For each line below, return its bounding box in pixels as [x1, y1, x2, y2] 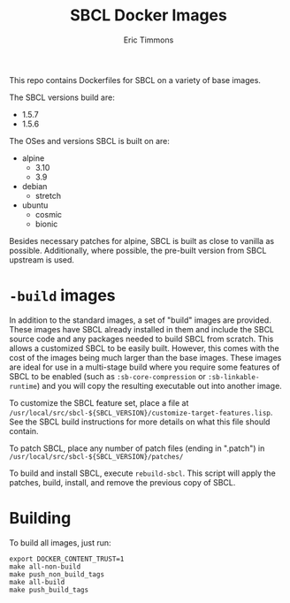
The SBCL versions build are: [9, 92, 115, 103]
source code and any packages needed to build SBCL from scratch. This [9, 333, 274, 344]
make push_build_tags [9, 585, 89, 594]
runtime [9, 382, 38, 391]
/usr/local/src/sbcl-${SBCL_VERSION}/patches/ [9, 452, 184, 461]
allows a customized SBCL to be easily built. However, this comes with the [9, 342, 280, 354]
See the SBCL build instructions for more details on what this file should [9, 416, 271, 427]
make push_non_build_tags [9, 569, 104, 579]
